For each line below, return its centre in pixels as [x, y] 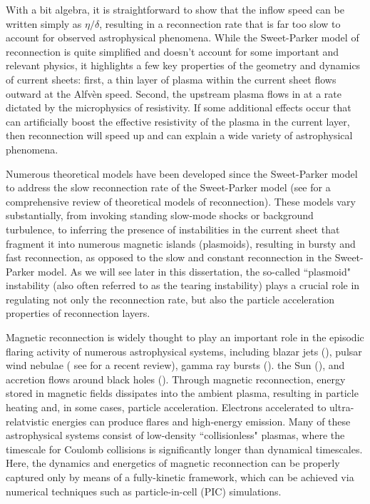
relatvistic [27, 421]
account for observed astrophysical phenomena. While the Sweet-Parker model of [183, 37]
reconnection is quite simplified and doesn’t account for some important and [173, 51]
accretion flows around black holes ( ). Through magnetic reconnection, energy [176, 379]
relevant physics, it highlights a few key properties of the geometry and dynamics [183, 65]
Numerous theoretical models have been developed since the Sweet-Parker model [182, 173]
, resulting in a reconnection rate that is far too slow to [220, 23]
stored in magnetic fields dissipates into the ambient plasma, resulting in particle [182, 393]
